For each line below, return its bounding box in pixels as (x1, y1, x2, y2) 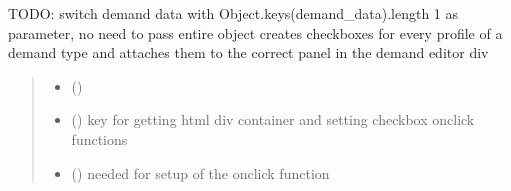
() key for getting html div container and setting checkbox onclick (71, 109, 475, 130)
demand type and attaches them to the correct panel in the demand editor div (8, 42, 489, 63)
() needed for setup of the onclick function (71, 162, 330, 183)
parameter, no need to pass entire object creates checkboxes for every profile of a (8, 22, 503, 43)
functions (71, 128, 128, 149)
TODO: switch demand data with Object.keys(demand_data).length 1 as (8, 3, 459, 23)
